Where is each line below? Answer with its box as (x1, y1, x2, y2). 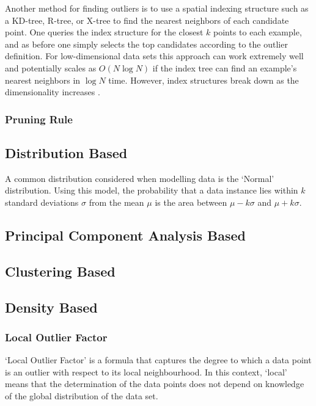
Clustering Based (5, 261, 116, 280)
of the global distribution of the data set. (5, 389, 158, 402)
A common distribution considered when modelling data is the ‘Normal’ (5, 172, 274, 184)
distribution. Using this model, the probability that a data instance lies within (5, 184, 298, 197)
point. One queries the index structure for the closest (5, 26, 204, 38)
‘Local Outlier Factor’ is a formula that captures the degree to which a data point (5, 353, 312, 366)
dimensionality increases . (5, 85, 100, 98)
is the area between (155, 195, 227, 208)
